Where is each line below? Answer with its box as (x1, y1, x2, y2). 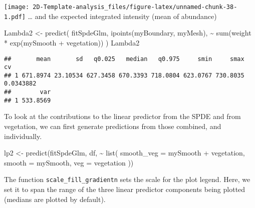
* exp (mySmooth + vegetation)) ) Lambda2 (4, 37, 140, 47)
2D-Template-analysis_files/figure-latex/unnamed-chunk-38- (33, 3, 237, 10)
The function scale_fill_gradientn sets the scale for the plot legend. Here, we (4, 174, 250, 184)
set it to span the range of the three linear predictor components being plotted (4, 184, 245, 194)
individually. (4, 130, 42, 141)
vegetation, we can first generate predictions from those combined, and (4, 121, 221, 131)
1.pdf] (4, 13, 26, 20)
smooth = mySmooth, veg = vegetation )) (4, 157, 134, 167)
